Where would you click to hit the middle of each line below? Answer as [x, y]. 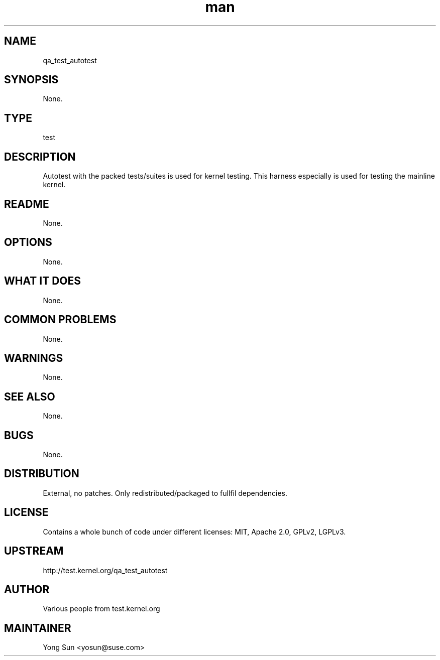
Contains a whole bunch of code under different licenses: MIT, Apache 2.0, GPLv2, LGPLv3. [194, 532]
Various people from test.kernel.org [101, 609]
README [27, 204]
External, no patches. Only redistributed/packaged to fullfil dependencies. [165, 493]
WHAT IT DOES [43, 281]
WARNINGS [34, 358]
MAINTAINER [38, 628]
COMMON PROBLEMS [60, 320]
